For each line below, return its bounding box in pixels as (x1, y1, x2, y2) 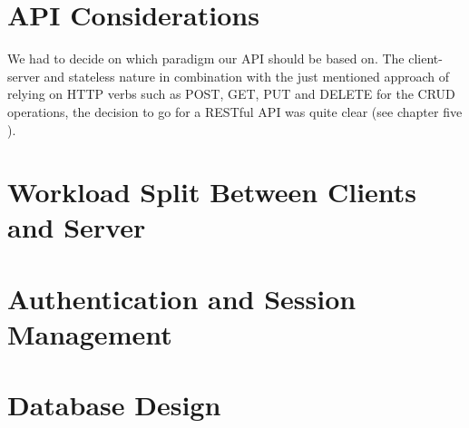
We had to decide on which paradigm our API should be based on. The (7, 49, 405, 68)
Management (7, 316, 172, 353)
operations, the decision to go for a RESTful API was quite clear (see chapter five (7, 102, 463, 121)
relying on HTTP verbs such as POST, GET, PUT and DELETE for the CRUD (7, 84, 455, 103)
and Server (7, 209, 146, 246)
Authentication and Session (7, 279, 357, 316)
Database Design (7, 386, 221, 423)
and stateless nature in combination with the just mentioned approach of (44, 66, 450, 85)
